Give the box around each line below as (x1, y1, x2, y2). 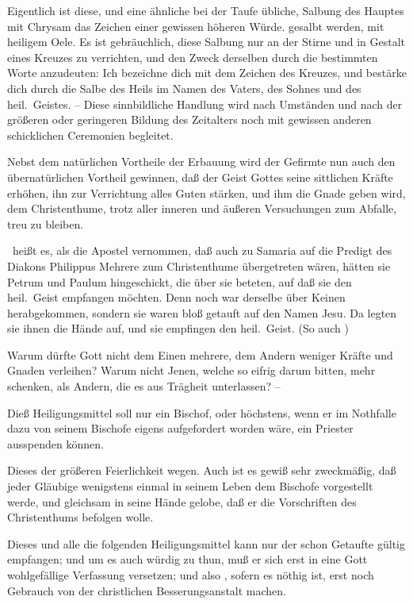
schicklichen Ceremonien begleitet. (7, 126, 174, 143)
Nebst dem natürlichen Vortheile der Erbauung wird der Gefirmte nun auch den (7, 153, 396, 170)
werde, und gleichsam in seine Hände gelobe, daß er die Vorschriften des (7, 493, 357, 510)
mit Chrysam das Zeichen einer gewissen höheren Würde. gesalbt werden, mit (7, 17, 384, 34)
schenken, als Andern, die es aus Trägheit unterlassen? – (7, 378, 281, 394)
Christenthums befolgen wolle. (7, 509, 154, 525)
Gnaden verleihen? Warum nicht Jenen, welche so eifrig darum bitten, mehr (7, 362, 376, 379)
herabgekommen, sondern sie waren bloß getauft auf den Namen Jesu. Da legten (7, 304, 397, 321)
